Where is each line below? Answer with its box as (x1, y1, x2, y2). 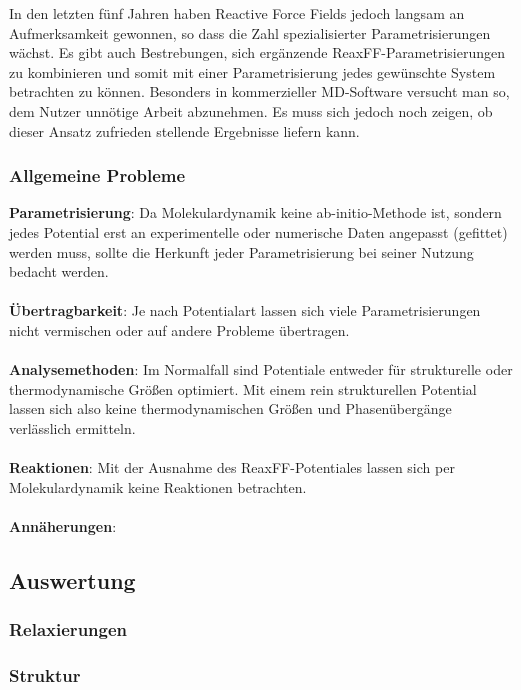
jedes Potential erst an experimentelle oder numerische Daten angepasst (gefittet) (9, 221, 508, 242)
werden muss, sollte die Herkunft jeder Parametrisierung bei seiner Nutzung (9, 241, 474, 262)
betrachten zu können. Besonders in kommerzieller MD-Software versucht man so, (9, 81, 510, 102)
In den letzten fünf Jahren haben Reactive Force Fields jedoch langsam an (9, 3, 465, 23)
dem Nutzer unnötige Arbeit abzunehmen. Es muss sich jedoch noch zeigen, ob (9, 100, 493, 121)
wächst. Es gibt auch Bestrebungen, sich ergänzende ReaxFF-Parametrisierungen (9, 42, 506, 63)
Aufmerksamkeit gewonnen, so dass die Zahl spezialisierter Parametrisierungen (9, 22, 491, 43)
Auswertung (9, 564, 136, 595)
